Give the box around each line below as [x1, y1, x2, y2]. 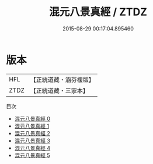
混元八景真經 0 [14, 115, 51, 122]
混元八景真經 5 [14, 152, 51, 159]
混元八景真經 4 [14, 144, 51, 151]
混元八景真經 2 [14, 129, 51, 136]
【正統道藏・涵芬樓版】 [30, 76, 95, 84]
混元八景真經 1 [14, 122, 50, 129]
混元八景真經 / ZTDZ [48, 5, 148, 19]
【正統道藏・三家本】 [30, 86, 89, 94]
